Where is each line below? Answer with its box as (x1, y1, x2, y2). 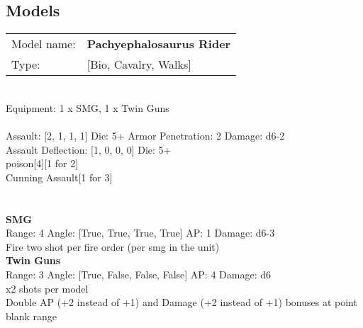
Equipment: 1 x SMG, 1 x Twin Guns (6, 100, 169, 115)
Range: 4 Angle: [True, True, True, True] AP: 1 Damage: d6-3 (6, 225, 275, 240)
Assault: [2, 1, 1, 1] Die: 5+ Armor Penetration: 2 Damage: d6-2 (6, 128, 285, 142)
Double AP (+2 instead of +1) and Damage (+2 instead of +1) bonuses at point (6, 295, 357, 310)
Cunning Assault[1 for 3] (6, 169, 113, 184)
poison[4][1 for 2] (6, 156, 79, 171)
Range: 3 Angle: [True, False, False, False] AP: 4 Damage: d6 (6, 266, 271, 281)
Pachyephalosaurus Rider (86, 35, 231, 52)
